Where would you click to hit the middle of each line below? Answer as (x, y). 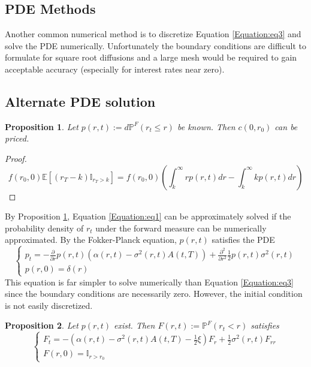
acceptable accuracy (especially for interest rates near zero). (115, 69)
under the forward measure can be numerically (181, 228)
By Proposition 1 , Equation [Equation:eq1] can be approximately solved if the (148, 216)
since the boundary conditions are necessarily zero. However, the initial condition (154, 294)
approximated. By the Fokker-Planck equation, (91, 240)
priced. (17, 138)
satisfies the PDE (243, 240)
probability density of (44, 228)
